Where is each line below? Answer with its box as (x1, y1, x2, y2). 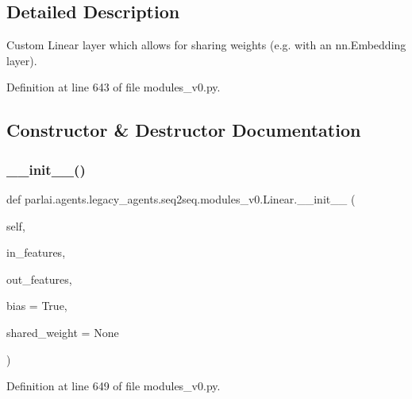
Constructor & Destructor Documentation (6, 118, 361, 142)
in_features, (6, 244, 66, 261)
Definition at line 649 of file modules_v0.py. (6, 378, 221, 394)
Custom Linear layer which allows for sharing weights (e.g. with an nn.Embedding (6, 37, 406, 53)
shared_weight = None (6, 323, 119, 340)
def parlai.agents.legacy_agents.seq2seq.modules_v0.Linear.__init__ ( (6, 190, 356, 207)
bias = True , (6, 297, 67, 314)
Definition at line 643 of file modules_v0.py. (6, 79, 221, 95)
